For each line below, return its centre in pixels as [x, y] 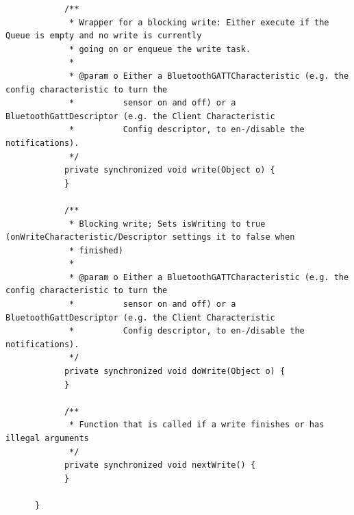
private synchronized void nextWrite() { [160, 465]
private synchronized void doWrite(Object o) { [175, 372]
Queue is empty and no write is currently [104, 36]
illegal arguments [47, 438]
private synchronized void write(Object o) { [169, 170]
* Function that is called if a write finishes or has [197, 425]
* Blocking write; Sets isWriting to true [167, 224]
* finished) [96, 250]
